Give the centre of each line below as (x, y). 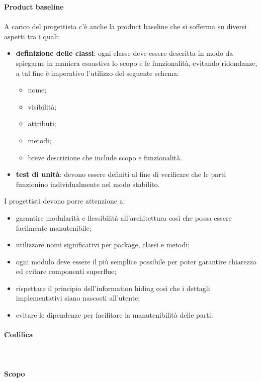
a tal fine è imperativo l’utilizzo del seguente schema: (97, 73)
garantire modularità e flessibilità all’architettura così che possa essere (124, 217)
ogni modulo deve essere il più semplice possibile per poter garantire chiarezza (136, 261)
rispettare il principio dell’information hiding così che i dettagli (113, 288)
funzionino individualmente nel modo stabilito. (88, 184)
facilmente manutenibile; (54, 227)
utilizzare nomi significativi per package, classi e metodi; (103, 245)
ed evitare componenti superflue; (66, 271)
